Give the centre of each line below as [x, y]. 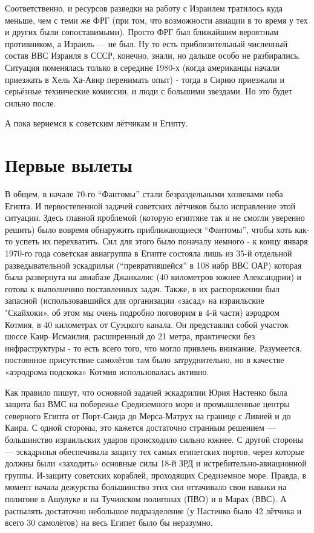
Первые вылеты [69, 165]
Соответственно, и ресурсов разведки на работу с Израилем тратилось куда [144, 8]
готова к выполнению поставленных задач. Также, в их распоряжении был [142, 288]
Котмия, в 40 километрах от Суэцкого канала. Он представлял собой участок [147, 324]
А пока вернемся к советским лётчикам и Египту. [96, 123]
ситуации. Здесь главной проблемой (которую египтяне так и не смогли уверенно [155, 217]
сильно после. [31, 103]
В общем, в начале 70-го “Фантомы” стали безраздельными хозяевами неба [144, 194]
